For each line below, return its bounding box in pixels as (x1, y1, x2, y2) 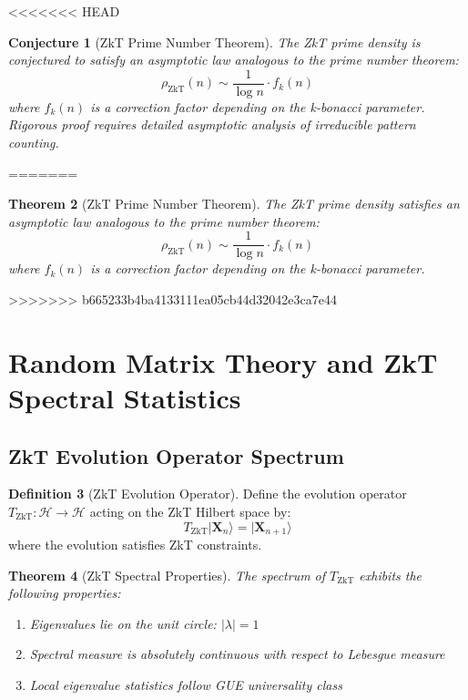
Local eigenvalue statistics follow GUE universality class (29, 675, 342, 695)
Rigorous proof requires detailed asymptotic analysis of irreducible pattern (8, 115, 416, 134)
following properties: (8, 583, 121, 602)
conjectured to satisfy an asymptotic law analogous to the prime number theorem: (8, 50, 459, 69)
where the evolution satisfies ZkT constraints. (8, 535, 262, 554)
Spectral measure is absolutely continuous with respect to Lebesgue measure (29, 644, 445, 664)
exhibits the (359, 565, 422, 584)
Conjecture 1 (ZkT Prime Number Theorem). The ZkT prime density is (8, 32, 421, 51)
